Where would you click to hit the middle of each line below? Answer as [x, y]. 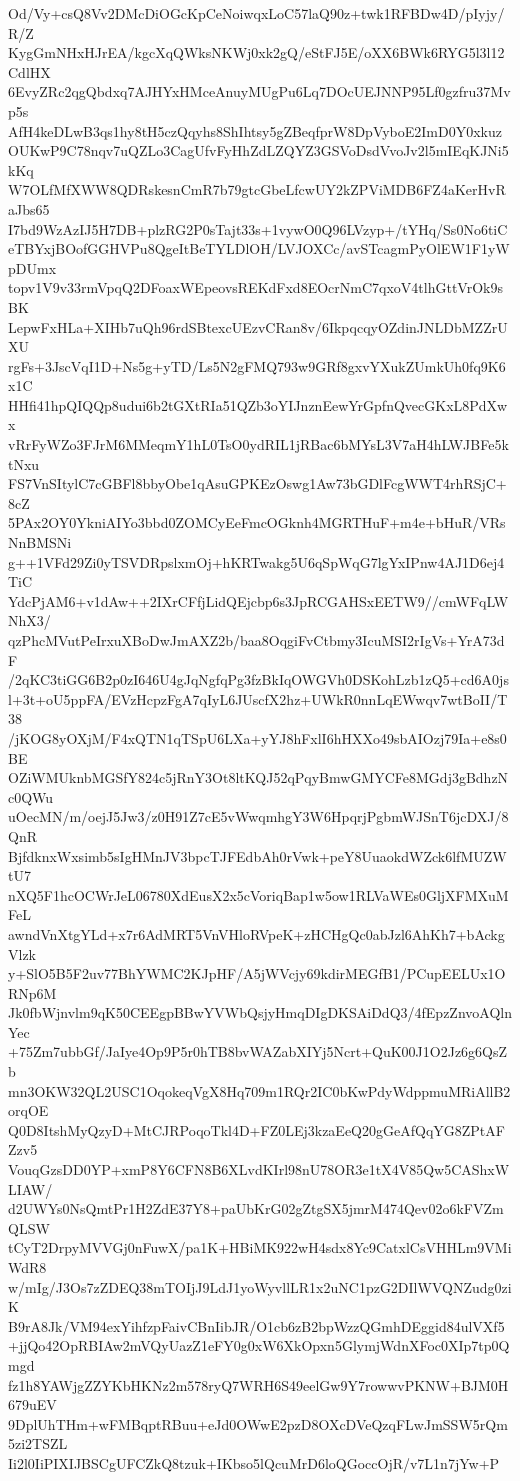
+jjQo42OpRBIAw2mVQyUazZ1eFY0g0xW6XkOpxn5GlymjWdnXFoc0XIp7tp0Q [259, 1345]
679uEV [32, 1404]
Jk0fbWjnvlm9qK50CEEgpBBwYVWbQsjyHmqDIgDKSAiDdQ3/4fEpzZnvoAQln [260, 1012]
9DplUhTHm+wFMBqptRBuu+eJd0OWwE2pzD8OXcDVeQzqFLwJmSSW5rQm [258, 1423]
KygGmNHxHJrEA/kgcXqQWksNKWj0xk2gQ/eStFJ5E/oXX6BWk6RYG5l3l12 [256, 52]
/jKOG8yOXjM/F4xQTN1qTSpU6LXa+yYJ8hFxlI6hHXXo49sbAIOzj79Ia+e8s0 [257, 737]
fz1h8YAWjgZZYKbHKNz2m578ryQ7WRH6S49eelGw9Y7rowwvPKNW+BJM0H [258, 1384]
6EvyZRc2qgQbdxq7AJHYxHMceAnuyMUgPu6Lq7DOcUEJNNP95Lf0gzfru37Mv [259, 91]
